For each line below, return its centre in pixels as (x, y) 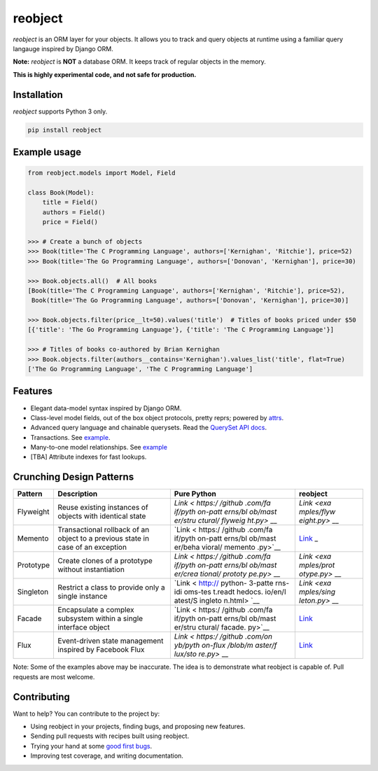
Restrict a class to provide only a (111, 588)
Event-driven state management (111, 641)
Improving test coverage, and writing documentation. (107, 756)
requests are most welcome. (54, 676)
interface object (84, 627)
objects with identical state (102, 516)
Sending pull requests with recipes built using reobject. (110, 736)
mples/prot (317, 565)
